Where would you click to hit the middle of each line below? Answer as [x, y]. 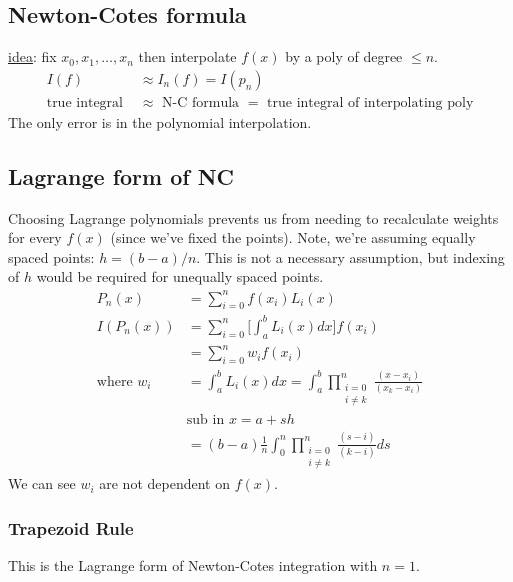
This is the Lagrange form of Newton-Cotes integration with [193, 564]
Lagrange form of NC [121, 175]
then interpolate [187, 56]
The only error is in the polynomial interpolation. [160, 121]
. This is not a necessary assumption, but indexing [350, 256]
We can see [42, 483]
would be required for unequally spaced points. [180, 276]
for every [35, 237]
